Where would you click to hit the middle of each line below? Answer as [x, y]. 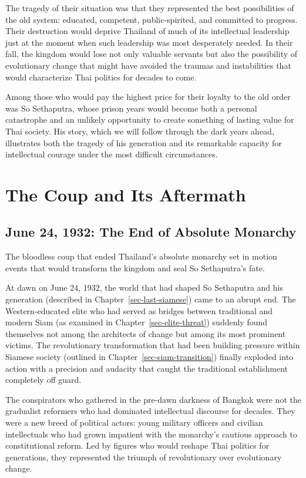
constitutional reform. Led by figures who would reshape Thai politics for [137, 445]
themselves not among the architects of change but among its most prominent [146, 333]
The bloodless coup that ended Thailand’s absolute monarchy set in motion [141, 256]
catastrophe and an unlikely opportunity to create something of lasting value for [150, 119]
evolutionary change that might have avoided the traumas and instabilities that [148, 65]
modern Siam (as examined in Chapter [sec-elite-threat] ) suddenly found [137, 322]
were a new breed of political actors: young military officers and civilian [134, 423]
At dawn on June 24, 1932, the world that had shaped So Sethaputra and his [144, 287]
